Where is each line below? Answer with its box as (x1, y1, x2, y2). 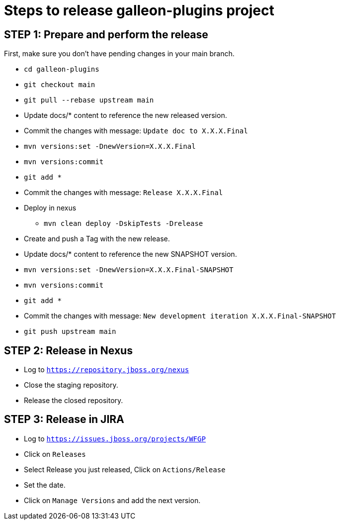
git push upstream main (24, 327, 116, 336)
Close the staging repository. (24, 381, 118, 390)
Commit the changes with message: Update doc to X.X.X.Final (24, 126, 248, 135)
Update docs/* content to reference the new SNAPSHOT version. (24, 250, 237, 259)
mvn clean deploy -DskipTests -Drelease (44, 219, 203, 228)
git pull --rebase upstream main (24, 96, 154, 105)
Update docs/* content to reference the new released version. (24, 111, 227, 120)
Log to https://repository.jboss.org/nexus (24, 365, 189, 374)
